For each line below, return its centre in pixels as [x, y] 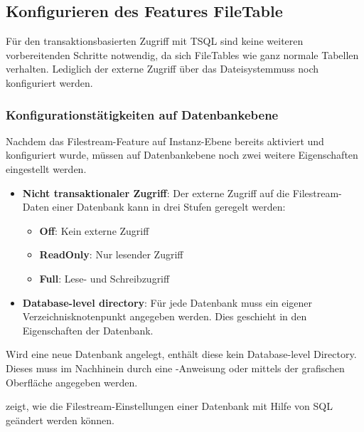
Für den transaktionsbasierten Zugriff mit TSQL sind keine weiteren [155, 41]
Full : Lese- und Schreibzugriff [105, 278]
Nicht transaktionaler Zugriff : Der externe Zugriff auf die [156, 193]
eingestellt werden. [46, 168]
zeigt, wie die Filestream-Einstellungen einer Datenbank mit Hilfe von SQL [169, 406]
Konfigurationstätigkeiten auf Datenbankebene [142, 114]
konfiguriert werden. [49, 82]
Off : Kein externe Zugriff [94, 230]
